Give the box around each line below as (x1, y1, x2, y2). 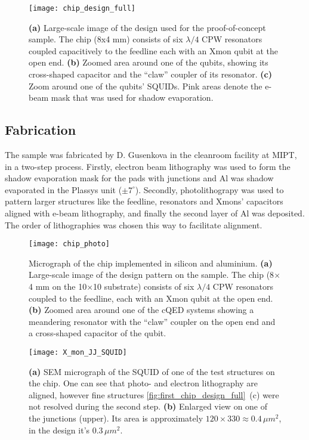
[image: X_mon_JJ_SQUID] (29, 348, 127, 357)
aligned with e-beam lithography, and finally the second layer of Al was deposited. (5, 206, 305, 219)
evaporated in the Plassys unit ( (5, 183, 122, 196)
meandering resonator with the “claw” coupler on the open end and (29, 315, 276, 327)
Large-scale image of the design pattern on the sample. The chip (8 (29, 268, 274, 281)
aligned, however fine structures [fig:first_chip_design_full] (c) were (29, 388, 279, 401)
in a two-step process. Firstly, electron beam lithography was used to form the (5, 160, 291, 172)
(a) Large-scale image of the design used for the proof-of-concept (29, 21, 266, 33)
